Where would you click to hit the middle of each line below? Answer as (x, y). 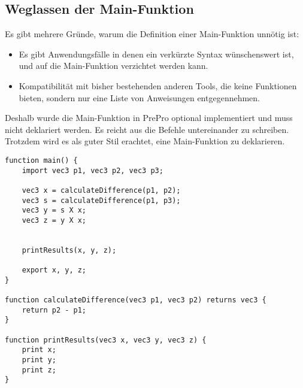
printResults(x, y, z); (69, 250)
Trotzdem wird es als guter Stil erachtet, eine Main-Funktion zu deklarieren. (145, 141)
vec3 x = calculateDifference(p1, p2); (101, 190)
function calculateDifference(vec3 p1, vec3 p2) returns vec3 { (136, 300)
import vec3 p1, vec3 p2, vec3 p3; (93, 170)
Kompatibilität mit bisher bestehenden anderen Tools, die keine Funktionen (158, 85)
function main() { (41, 160)
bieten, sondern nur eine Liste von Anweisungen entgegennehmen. (140, 97)
